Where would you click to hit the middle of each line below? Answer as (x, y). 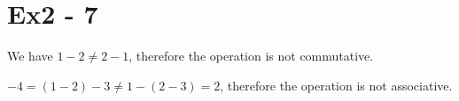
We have (30, 56)
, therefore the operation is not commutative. (251, 56)
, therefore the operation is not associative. (336, 85)
